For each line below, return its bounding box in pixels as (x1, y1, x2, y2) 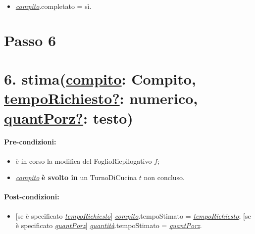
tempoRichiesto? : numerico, (4, 88, 198, 108)
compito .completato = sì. (15, 1, 92, 11)
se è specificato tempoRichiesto (17, 210, 111, 221)
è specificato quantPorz (15, 220, 86, 231)
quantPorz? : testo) (4, 107, 133, 128)
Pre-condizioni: (4, 137, 56, 147)
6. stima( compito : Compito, (4, 69, 196, 89)
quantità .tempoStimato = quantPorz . (90, 220, 202, 231)
